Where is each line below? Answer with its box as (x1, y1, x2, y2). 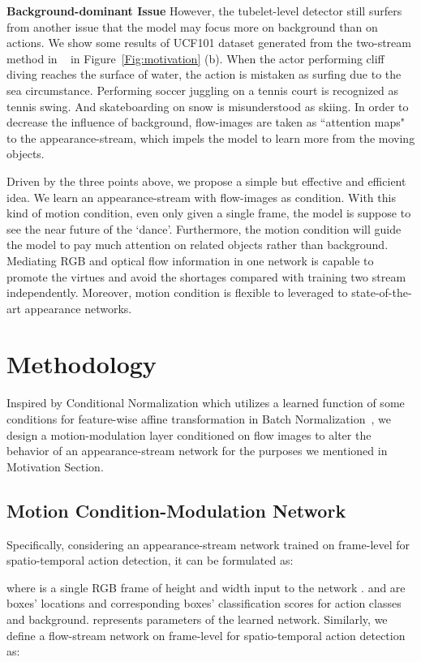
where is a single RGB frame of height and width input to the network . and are (6, 578, 406, 595)
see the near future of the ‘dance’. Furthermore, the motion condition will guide (6, 220, 402, 237)
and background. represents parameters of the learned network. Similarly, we (6, 610, 388, 627)
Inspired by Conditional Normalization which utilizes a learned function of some (6, 394, 405, 411)
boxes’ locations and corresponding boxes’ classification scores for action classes (6, 595, 402, 612)
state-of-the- (351, 284, 412, 301)
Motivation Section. (6, 458, 104, 475)
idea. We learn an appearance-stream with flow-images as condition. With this (6, 188, 396, 205)
